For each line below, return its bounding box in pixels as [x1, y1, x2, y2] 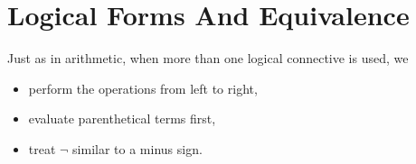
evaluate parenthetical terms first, [28, 109, 216, 128]
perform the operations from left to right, [28, 78, 258, 97]
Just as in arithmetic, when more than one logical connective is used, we [7, 49, 409, 68]
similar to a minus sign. [72, 139, 203, 158]
